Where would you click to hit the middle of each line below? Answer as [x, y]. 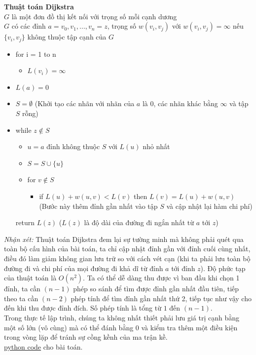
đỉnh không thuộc [73, 146]
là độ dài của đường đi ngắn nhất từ [139, 222]
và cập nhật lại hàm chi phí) [209, 206]
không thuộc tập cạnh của [67, 37]
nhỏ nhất [156, 146]
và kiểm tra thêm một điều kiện [189, 327]
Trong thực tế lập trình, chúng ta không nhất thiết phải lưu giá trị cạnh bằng [122, 317]
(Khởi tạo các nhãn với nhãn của [85, 103]
